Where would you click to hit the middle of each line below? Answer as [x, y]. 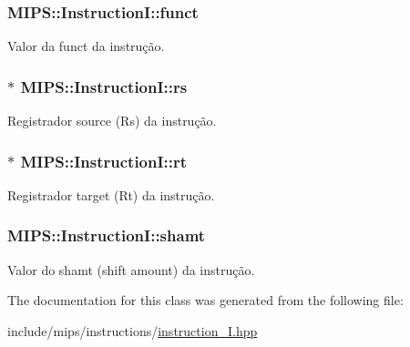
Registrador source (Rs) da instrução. [112, 121]
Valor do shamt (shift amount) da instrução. [131, 269]
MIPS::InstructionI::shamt [107, 235]
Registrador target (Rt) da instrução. [111, 194]
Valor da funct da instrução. [86, 46]
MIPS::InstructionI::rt [104, 161]
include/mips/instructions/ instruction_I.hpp [133, 330]
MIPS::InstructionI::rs [104, 86]
